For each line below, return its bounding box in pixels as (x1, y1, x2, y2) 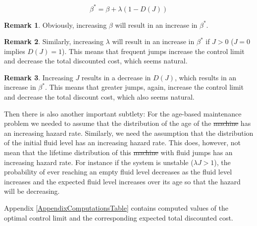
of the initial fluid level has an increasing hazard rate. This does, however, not (4, 137, 241, 148)
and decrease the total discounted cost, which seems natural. (4, 56, 188, 66)
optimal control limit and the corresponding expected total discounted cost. (4, 212, 233, 223)
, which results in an (174, 72, 237, 82)
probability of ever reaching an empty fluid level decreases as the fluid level (4, 167, 232, 177)
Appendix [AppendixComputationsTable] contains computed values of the (4, 203, 228, 213)
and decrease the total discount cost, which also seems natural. (4, 92, 195, 102)
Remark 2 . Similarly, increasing (4, 36, 103, 47)
